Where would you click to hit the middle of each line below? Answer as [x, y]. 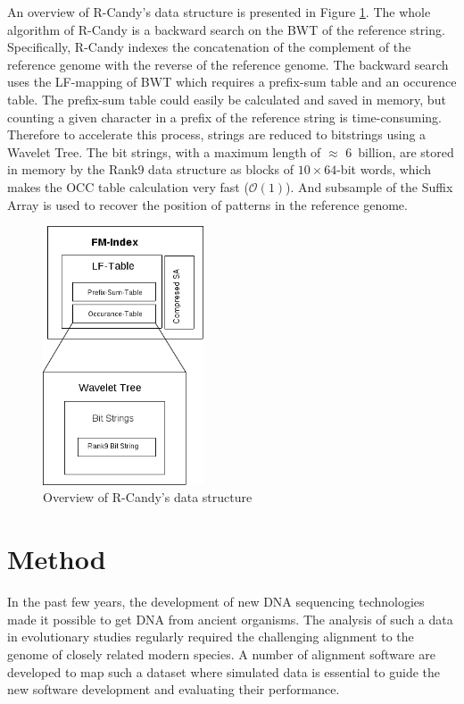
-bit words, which [384, 169]
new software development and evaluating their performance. [174, 689]
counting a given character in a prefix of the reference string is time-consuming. [224, 117]
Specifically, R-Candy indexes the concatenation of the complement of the [209, 47]
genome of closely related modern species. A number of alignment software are [221, 654]
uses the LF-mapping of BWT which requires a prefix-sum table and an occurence [232, 82]
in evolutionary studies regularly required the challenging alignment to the [211, 637]
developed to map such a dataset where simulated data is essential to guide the [224, 671]
